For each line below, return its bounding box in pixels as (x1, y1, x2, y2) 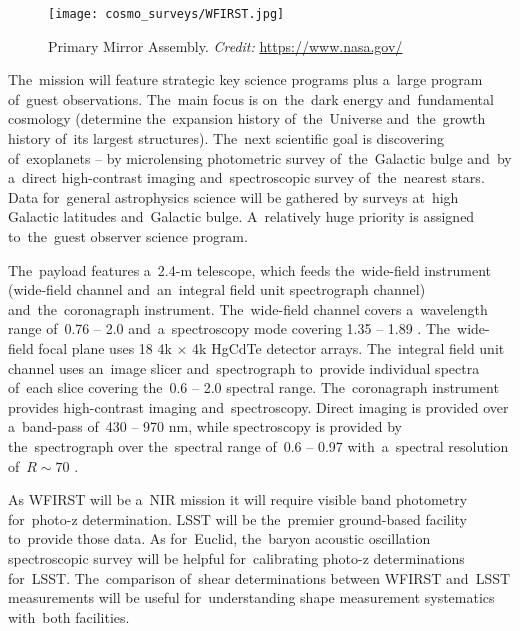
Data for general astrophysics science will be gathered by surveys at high (8, 186, 459, 207)
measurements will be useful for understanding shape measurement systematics (8, 587, 495, 608)
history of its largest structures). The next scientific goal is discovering (8, 128, 444, 149)
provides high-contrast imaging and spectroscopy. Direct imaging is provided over (8, 396, 509, 417)
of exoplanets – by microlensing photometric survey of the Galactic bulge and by (8, 147, 512, 168)
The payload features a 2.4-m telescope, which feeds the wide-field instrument (8, 259, 491, 280)
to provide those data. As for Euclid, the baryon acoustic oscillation (8, 528, 431, 549)
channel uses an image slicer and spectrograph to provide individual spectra (8, 357, 480, 378)
